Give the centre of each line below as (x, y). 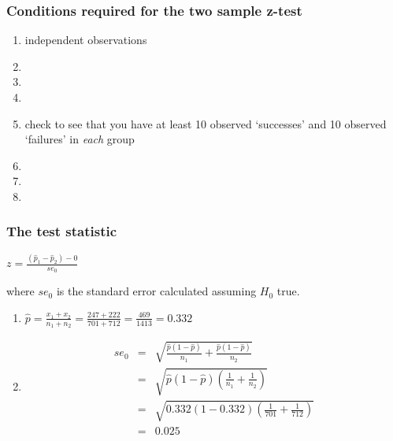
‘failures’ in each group (80, 139)
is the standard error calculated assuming (156, 291)
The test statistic (62, 231)
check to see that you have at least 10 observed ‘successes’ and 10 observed (206, 123)
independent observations (86, 40)
